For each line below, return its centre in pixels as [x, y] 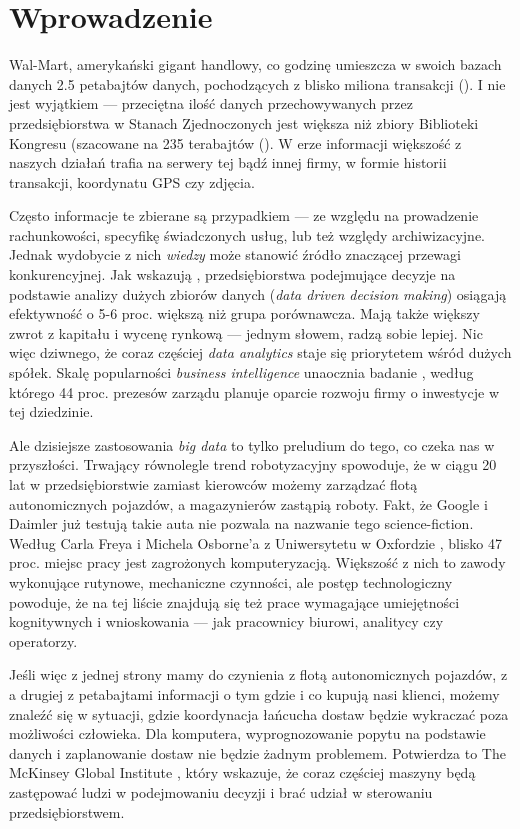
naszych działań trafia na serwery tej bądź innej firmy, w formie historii [228, 162]
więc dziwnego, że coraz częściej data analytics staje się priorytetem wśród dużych [260, 352]
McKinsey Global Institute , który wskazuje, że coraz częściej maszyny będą [242, 772]
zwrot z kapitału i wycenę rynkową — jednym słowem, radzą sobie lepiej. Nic [246, 332]
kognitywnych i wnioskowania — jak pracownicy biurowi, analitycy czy [226, 621]
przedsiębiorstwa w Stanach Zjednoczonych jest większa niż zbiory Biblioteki [244, 122]
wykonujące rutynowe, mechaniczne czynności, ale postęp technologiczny [231, 581]
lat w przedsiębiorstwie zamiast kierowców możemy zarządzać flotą [213, 484]
